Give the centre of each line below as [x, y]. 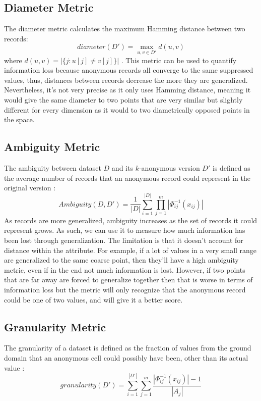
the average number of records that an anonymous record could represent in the [127, 178]
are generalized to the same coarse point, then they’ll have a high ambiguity [121, 260]
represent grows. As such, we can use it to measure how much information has [125, 230]
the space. [19, 119]
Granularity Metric [55, 327]
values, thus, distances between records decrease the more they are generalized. [126, 80]
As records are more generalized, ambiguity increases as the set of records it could [131, 220]
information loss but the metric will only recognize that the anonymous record [125, 290]
